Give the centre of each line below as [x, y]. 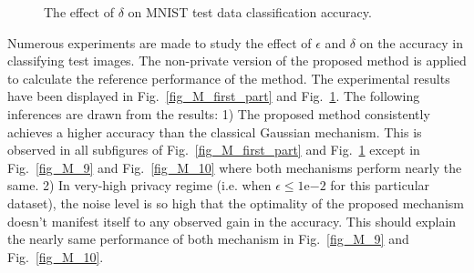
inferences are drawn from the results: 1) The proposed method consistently [219, 113]
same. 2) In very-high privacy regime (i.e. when [139, 185]
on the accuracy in [411, 42]
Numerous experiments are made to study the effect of [160, 42]
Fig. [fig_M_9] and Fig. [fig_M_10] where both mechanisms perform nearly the [235, 167]
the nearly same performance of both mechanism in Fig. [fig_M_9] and [208, 239]
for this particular [380, 185]
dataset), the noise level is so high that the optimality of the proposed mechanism [236, 202]
